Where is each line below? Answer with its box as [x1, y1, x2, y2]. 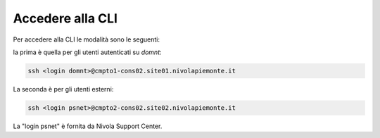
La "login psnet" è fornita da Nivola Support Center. [13, 122, 163, 130]
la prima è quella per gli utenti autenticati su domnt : [13, 48, 162, 56]
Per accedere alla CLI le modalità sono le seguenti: [13, 35, 160, 44]
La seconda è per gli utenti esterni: [13, 84, 114, 93]
